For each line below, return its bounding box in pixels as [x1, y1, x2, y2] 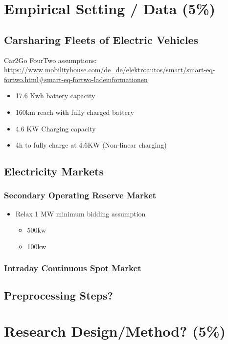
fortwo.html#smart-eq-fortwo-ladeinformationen [4, 74, 148, 84]
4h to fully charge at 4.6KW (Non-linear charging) [15, 140, 167, 150]
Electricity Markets [4, 164, 104, 179]
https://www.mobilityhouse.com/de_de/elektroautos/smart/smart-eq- [4, 64, 215, 75]
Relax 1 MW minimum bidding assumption [15, 208, 146, 218]
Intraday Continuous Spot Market [4, 262, 141, 274]
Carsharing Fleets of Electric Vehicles [4, 32, 199, 47]
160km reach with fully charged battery [15, 107, 134, 117]
